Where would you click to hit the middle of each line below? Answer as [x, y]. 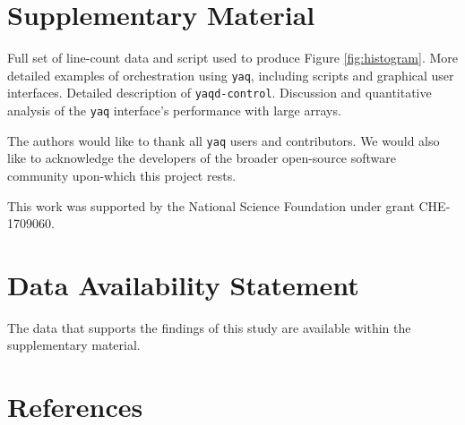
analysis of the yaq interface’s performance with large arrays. [174, 110]
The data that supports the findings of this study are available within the [209, 327]
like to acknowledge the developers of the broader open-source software [202, 158]
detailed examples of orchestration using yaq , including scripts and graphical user [231, 75]
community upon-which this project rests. [122, 175]
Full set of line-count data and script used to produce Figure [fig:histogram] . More [233, 58]
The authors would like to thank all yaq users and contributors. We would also [224, 140]
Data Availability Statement [183, 284]
